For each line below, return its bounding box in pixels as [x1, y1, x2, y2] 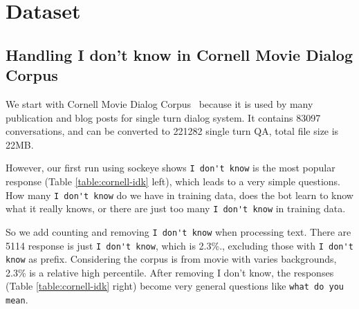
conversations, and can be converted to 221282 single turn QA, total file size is [6, 124, 339, 138]
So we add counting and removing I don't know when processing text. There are [6, 224, 351, 238]
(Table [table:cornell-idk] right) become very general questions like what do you [6, 279, 344, 293]
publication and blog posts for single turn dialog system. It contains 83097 [6, 110, 321, 124]
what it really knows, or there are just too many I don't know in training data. [6, 201, 346, 216]
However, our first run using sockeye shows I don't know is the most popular [6, 160, 335, 175]
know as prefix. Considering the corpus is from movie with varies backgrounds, [6, 252, 337, 266]
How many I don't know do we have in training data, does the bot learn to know [6, 187, 353, 202]
